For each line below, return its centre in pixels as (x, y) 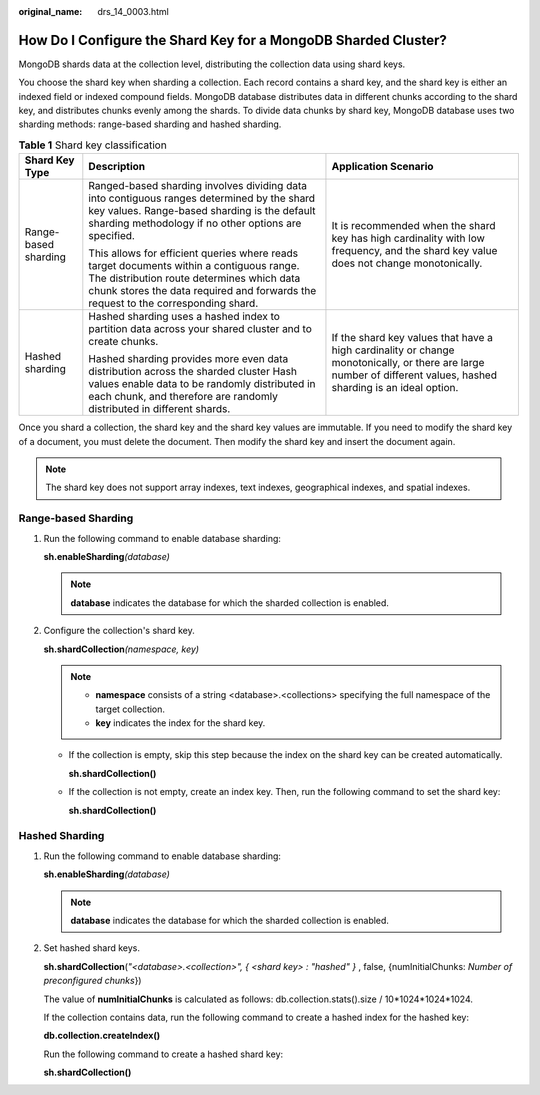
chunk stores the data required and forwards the (202, 291)
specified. (111, 236)
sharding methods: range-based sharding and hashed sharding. (150, 124)
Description (117, 167)
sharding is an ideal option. (395, 388)
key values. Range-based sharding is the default (202, 211)
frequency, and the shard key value (414, 251)
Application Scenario (382, 167)
